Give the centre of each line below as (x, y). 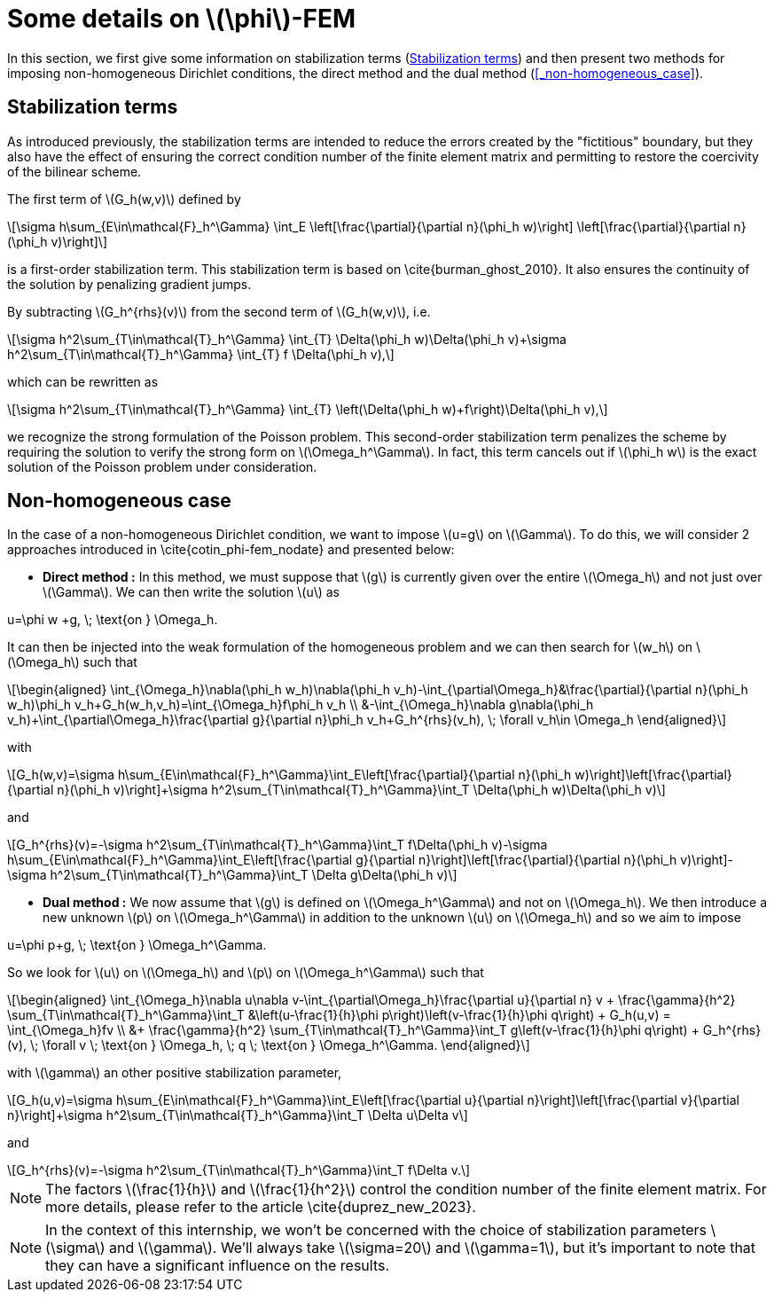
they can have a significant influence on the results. (218, 1266)
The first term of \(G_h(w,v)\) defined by (124, 199)
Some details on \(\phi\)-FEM (182, 19)
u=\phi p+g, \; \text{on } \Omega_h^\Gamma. (137, 945)
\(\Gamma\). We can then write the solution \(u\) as (191, 592)
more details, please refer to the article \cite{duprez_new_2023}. (261, 1207)
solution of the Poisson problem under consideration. (162, 466)
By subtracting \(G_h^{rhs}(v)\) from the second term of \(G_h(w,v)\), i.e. (219, 311)
